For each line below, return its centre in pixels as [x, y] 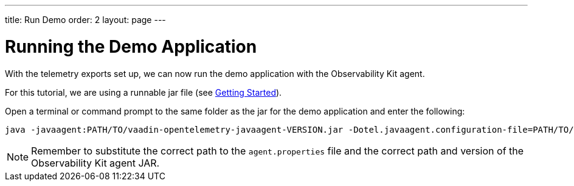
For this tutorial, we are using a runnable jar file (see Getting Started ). [143, 92]
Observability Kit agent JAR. [95, 163]
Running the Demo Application [131, 46]
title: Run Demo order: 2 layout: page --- [85, 20]
